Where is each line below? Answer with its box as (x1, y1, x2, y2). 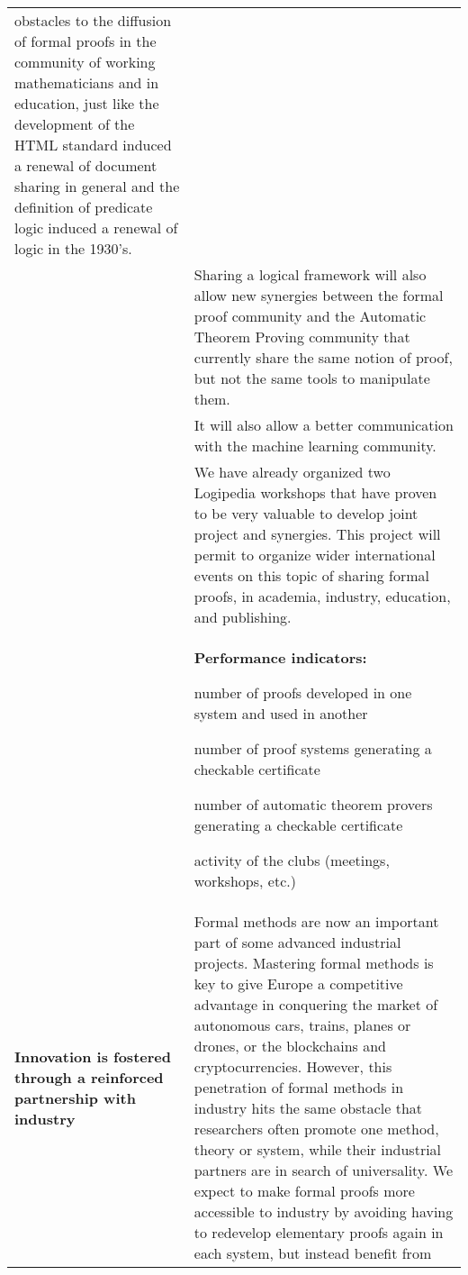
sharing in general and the (14, 176, 180, 196)
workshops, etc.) (193, 870, 296, 891)
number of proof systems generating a (193, 738, 432, 759)
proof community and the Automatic (193, 305, 427, 326)
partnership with (14, 1087, 136, 1108)
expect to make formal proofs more (193, 1180, 415, 1201)
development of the (14, 114, 135, 134)
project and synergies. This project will (193, 524, 441, 544)
